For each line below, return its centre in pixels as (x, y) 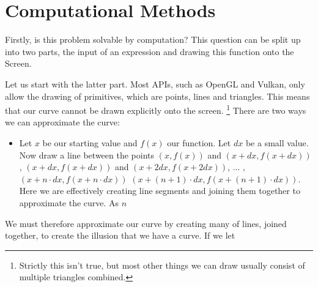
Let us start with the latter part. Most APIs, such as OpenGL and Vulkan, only (155, 84)
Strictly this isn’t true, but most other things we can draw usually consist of (162, 265)
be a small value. (277, 142)
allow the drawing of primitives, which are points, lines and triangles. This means (157, 96)
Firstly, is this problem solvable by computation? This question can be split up (153, 39)
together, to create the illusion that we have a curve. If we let (120, 235)
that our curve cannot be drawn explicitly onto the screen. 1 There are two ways (156, 109)
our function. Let (199, 142)
